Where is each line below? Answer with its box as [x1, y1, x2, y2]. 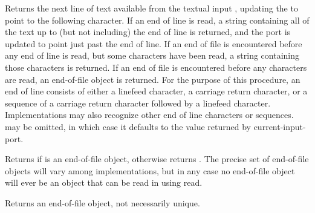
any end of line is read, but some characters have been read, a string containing [5, 49, 299, 62]
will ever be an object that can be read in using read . [5, 176, 203, 189]
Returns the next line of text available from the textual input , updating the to [5, 2, 298, 14]
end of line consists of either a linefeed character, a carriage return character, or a [5, 85, 308, 97]
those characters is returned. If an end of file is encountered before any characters [5, 61, 307, 73]
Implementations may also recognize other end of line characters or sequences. [5, 108, 294, 121]
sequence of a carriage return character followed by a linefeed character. [5, 96, 271, 109]
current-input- [253, 120, 306, 133]
